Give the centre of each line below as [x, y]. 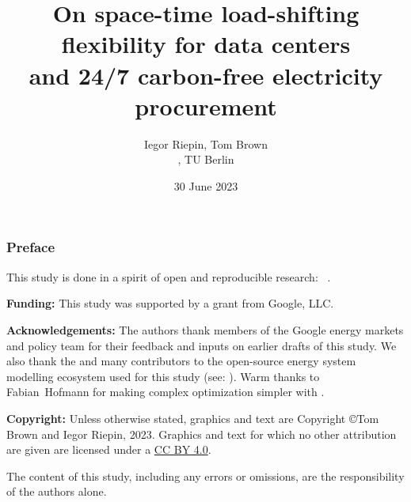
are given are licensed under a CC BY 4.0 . [109, 449]
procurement [206, 106]
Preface [31, 247]
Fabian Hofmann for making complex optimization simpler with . [166, 392]
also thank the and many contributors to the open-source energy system [181, 361]
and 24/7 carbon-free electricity [206, 75]
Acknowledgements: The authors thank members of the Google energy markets [205, 329]
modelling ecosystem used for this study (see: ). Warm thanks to [163, 376]
